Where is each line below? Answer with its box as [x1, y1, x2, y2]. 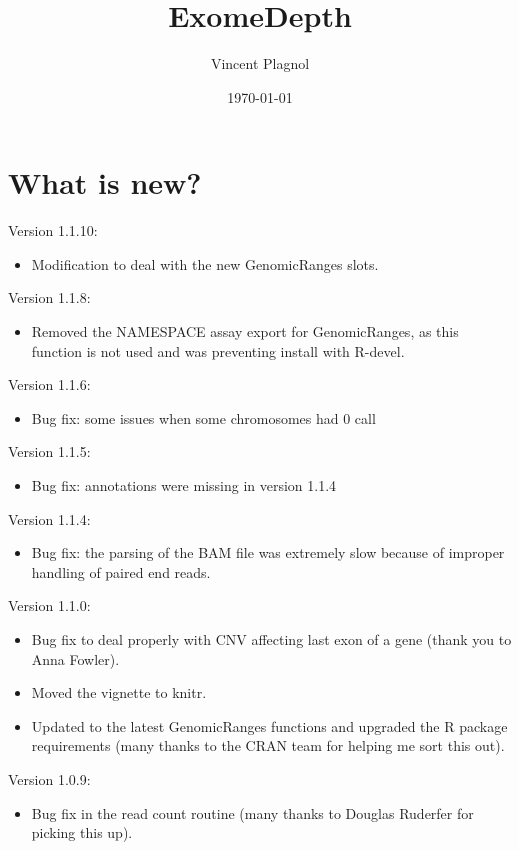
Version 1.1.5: [8, 441, 91, 462]
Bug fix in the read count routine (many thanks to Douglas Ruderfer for [31, 802, 474, 823]
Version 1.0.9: [8, 768, 91, 789]
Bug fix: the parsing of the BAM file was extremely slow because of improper [31, 542, 505, 563]
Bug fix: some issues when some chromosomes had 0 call [31, 407, 376, 428]
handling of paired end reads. [31, 561, 211, 582]
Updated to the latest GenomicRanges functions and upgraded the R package [31, 715, 508, 736]
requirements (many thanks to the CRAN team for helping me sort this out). [31, 735, 505, 756]
